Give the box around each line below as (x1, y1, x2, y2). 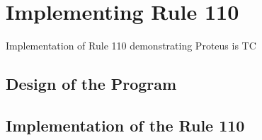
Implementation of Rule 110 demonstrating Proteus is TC (6, 38, 256, 53)
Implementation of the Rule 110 (6, 114, 245, 136)
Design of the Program (6, 73, 177, 95)
